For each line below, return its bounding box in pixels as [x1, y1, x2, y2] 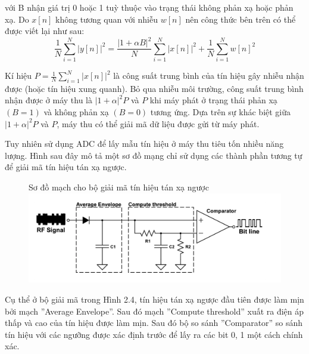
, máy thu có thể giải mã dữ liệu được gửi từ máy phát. [57, 117, 260, 130]
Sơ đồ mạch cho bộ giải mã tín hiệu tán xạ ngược [29, 181, 209, 193]
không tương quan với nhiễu [55, 13, 158, 25]
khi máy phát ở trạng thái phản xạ [149, 94, 277, 106]
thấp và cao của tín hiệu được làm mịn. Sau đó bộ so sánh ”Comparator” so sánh [5, 316, 303, 329]
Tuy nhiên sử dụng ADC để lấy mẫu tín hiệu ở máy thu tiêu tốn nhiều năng [5, 137, 284, 150]
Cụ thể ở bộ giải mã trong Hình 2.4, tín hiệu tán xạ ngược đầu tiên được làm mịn [5, 293, 304, 305]
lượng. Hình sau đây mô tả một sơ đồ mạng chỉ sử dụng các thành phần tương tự [5, 149, 302, 161]
